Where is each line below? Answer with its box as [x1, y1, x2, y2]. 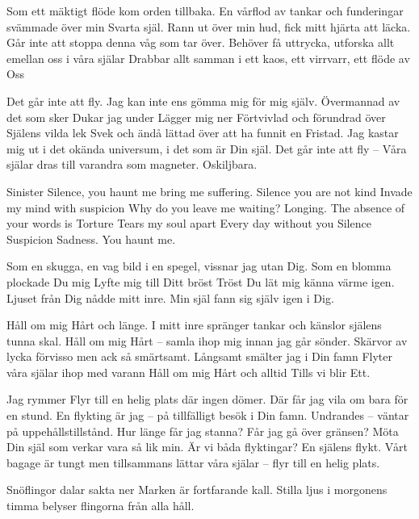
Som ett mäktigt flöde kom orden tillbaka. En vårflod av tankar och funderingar [6, 2, 404, 19]
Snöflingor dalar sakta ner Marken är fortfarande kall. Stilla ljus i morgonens [6, 481, 388, 498]
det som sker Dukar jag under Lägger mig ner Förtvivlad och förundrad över [6, 108, 386, 125]
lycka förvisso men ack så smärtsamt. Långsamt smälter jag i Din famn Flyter [6, 348, 393, 365]
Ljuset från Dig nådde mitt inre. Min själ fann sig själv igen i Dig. [6, 289, 334, 306]
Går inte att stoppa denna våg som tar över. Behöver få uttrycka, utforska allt [6, 34, 395, 51]
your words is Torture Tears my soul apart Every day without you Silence [6, 215, 371, 232]
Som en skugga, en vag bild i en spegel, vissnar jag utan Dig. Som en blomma [6, 257, 392, 274]
